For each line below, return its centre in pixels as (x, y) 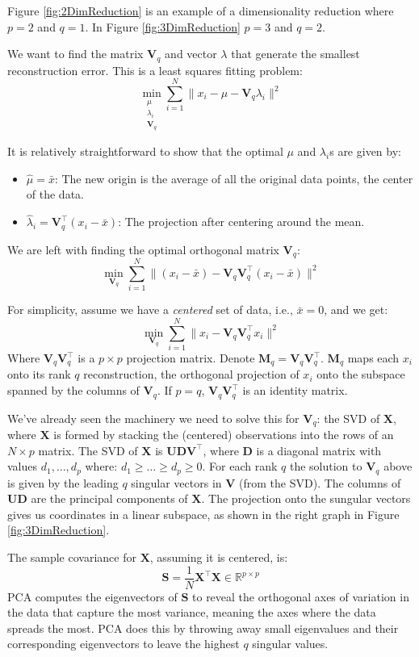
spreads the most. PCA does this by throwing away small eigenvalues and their (203, 628)
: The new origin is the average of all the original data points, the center (234, 178)
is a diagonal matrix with (319, 450)
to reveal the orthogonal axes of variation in (301, 596)
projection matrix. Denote (191, 358)
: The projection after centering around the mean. (241, 222)
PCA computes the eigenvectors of (92, 596)
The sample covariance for (72, 557)
